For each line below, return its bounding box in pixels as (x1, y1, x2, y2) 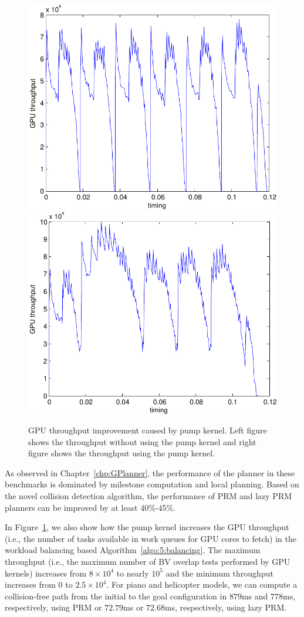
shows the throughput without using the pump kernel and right (28, 435, 256, 448)
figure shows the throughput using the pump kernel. (28, 447, 215, 459)
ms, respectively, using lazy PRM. (165, 601, 287, 613)
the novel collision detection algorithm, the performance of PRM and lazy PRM (5, 490, 292, 502)
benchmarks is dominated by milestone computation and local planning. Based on (5, 478, 299, 490)
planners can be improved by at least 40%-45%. (5, 501, 176, 513)
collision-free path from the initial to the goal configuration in (5, 589, 227, 602)
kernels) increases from (5, 567, 87, 579)
